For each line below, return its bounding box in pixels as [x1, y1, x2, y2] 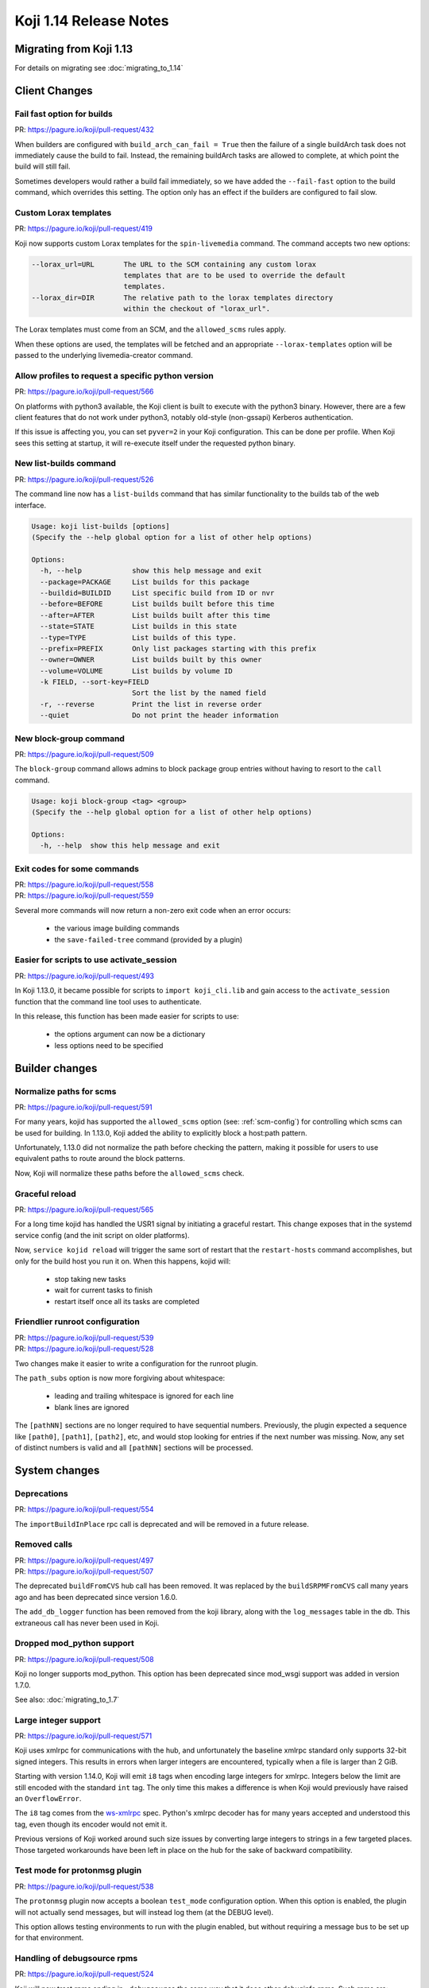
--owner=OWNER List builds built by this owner [40, 655, 262, 664]
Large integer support [14, 1714, 101, 1726]
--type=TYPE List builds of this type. [40, 633, 238, 642]
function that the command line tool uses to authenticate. [14, 996, 202, 1006]
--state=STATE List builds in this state [40, 622, 238, 631]
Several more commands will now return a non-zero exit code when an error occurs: [14, 905, 292, 914]
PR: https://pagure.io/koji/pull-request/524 [14, 1969, 154, 1979]
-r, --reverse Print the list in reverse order [40, 700, 262, 709]
